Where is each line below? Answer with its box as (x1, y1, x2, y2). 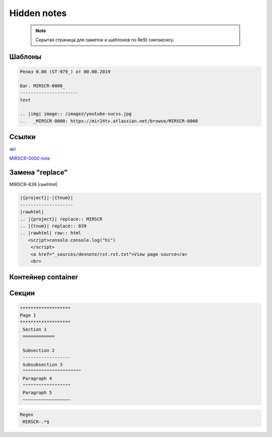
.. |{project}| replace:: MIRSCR (20, 216, 103, 222)
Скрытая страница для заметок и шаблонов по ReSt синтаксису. (35, 37, 175, 43)
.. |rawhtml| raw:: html (20, 230, 82, 236)
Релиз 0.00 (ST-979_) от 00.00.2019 (20, 68, 111, 74)
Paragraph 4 (23, 376, 52, 382)
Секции (9, 289, 35, 298)
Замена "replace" (9, 168, 68, 177)
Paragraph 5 (23, 390, 52, 396)
